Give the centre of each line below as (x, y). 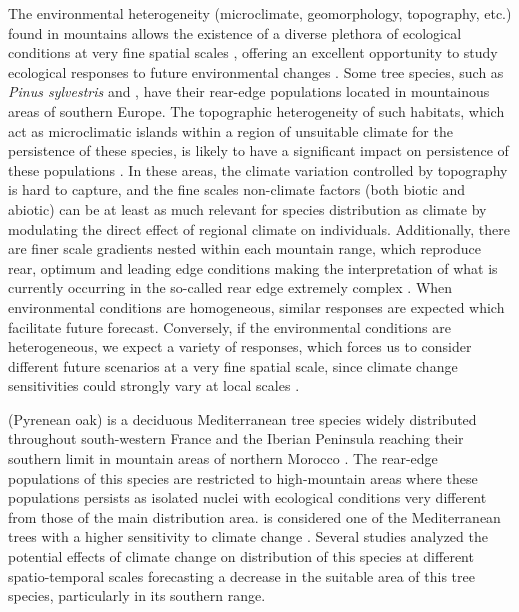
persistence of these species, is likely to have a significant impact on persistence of (258, 150)
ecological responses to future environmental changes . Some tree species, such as (256, 71)
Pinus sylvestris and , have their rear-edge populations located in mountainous (249, 91)
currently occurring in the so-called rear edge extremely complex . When (230, 287)
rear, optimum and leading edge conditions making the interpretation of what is (253, 267)
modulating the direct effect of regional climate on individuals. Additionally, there (259, 228)
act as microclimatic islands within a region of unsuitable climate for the (230, 130)
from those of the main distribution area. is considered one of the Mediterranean (254, 516)
